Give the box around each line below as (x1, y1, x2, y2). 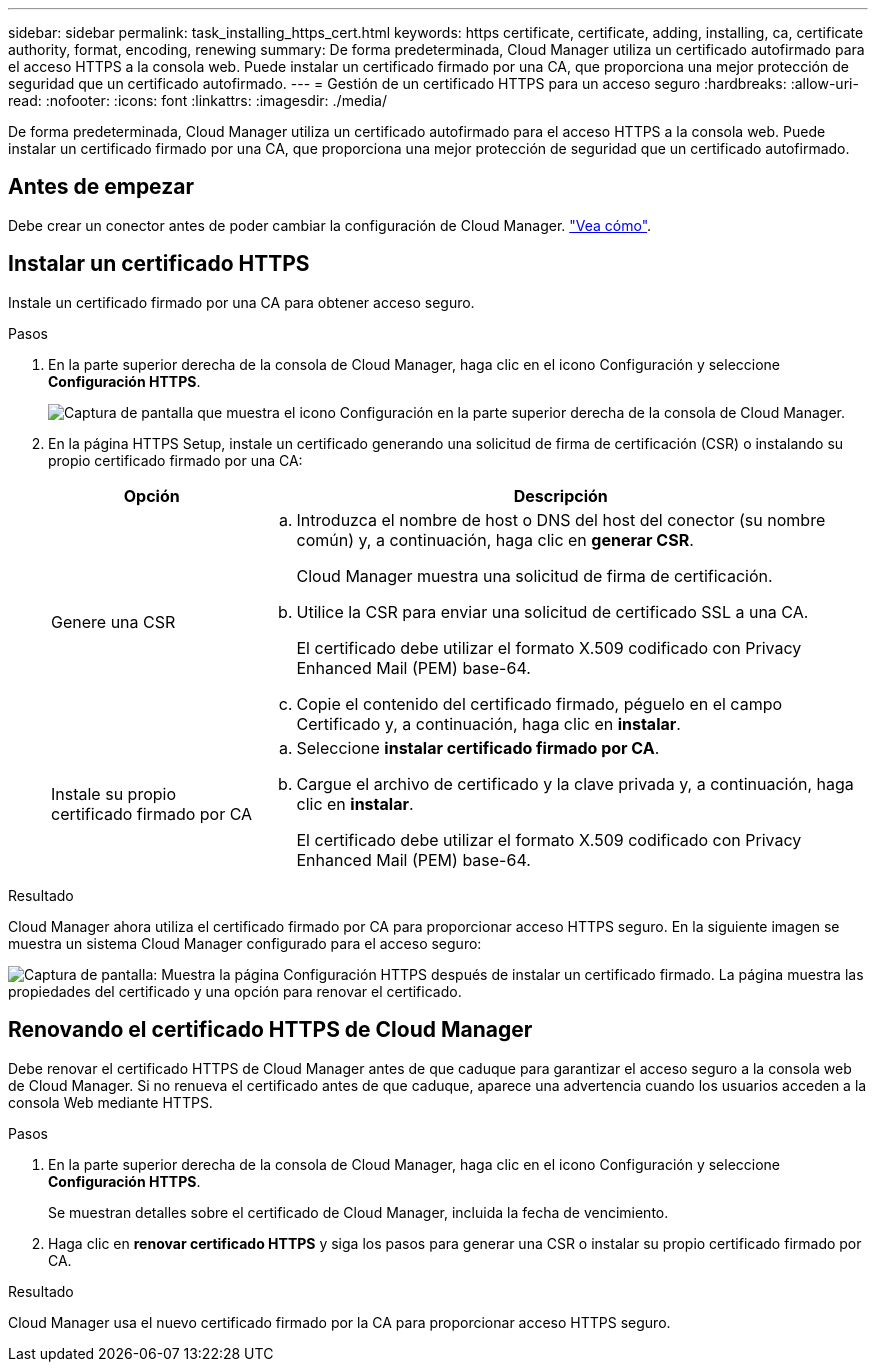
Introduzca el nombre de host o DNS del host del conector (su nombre (296, 509, 826, 530)
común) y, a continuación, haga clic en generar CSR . (296, 529, 694, 550)
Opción (123, 485, 180, 506)
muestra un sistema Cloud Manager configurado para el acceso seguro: (8, 934, 482, 952)
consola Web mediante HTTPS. (8, 1093, 213, 1111)
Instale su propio (51, 783, 177, 804)
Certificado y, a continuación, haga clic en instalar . (296, 713, 681, 734)
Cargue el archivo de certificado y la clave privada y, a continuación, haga (296, 773, 854, 794)
